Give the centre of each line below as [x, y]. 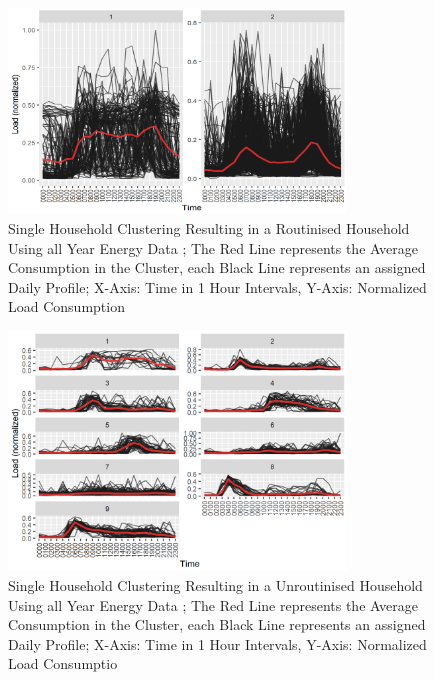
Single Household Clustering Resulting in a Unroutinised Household [215, 584]
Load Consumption [66, 306]
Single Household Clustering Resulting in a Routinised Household [209, 227]
